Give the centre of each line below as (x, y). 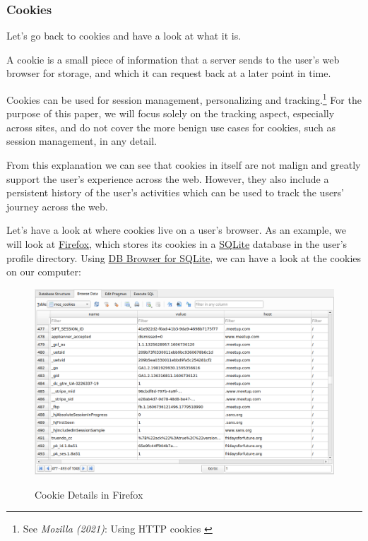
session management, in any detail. (82, 141)
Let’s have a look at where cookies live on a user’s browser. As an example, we (176, 230)
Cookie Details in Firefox (89, 494)
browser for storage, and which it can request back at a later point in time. (169, 73)
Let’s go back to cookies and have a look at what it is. (124, 36)
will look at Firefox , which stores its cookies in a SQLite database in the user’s (177, 244)
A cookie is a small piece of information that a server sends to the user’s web (173, 59)
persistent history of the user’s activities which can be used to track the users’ (176, 192)
